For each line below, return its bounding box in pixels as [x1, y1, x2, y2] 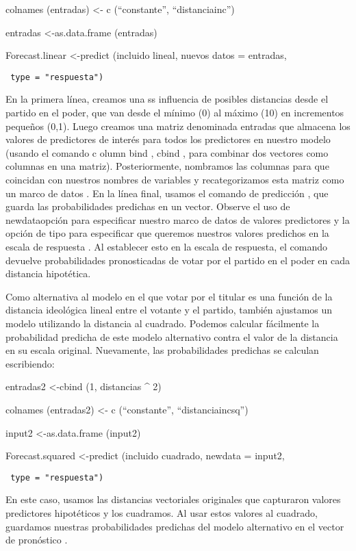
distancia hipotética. [5, 266, 91, 281]
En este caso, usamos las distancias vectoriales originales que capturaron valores [5, 492, 341, 507]
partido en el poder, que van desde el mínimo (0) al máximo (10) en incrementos [5, 105, 344, 120]
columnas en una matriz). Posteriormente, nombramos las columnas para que [5, 159, 329, 173]
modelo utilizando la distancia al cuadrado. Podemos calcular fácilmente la [5, 316, 320, 330]
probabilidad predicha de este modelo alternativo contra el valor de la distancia [5, 329, 338, 344]
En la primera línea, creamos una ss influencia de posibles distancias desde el [5, 92, 329, 106]
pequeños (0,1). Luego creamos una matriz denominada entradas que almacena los [5, 118, 351, 133]
